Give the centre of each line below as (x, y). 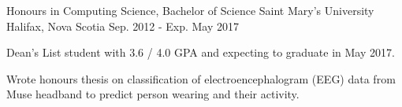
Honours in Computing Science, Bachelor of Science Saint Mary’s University (190, 10)
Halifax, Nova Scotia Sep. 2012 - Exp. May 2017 (123, 26)
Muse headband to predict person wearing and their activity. (153, 94)
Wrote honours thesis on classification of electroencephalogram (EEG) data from (201, 78)
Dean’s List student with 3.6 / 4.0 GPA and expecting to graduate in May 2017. (201, 52)
